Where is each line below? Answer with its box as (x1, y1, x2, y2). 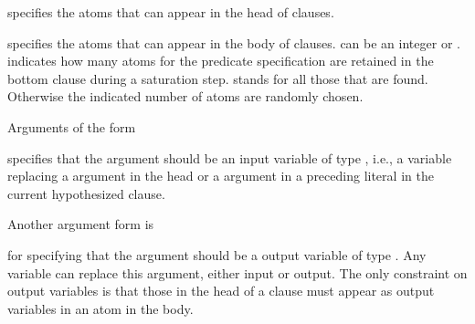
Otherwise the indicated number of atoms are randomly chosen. (7, 87, 364, 106)
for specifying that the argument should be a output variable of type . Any (7, 245, 427, 264)
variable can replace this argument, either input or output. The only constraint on (7, 263, 468, 282)
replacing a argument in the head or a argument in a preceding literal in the (7, 166, 434, 185)
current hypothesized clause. (7, 183, 165, 203)
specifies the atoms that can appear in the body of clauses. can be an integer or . (7, 33, 460, 52)
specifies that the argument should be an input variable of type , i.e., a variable (7, 148, 452, 167)
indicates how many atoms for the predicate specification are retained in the (7, 51, 434, 70)
